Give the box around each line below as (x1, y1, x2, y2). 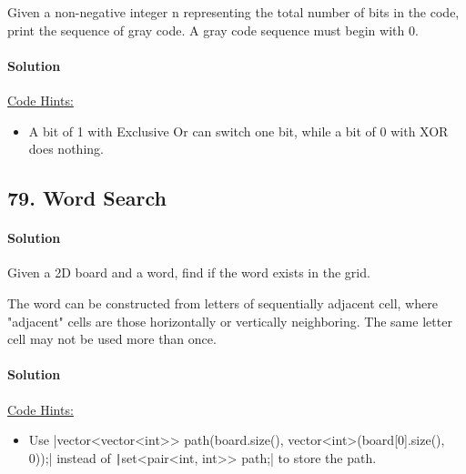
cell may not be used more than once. (7, 329, 217, 348)
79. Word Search (7, 184, 167, 212)
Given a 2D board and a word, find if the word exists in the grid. (7, 263, 370, 282)
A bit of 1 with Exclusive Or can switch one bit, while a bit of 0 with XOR (28, 121, 449, 140)
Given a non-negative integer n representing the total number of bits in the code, (7, 3, 460, 21)
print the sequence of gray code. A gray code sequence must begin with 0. (7, 20, 419, 39)
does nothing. (28, 139, 104, 158)
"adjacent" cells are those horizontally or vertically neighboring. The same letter (7, 311, 452, 330)
